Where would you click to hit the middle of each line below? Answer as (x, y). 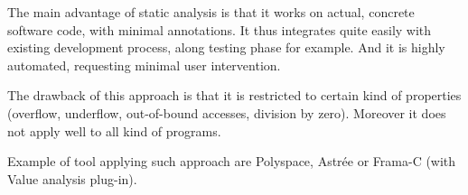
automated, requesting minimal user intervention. (144, 65)
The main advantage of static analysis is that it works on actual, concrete (211, 12)
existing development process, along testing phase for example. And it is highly (226, 47)
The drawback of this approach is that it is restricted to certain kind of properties (234, 95)
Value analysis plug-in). (72, 178)
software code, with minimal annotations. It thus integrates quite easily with (220, 29)
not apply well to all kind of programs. (114, 130)
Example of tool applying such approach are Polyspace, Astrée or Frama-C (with (232, 161)
